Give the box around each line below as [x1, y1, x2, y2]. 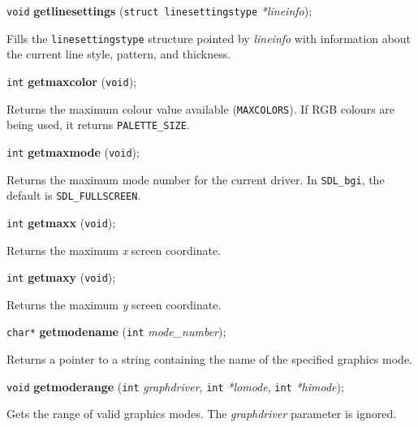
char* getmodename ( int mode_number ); [6, 323, 226, 340]
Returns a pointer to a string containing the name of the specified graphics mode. [6, 351, 412, 367]
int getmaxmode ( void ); [6, 143, 140, 160]
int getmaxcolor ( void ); [6, 72, 137, 89]
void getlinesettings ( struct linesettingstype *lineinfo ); [6, 2, 312, 19]
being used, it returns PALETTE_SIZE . [6, 116, 190, 133]
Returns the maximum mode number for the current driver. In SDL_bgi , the [6, 170, 385, 188]
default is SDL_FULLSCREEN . [6, 187, 141, 204]
